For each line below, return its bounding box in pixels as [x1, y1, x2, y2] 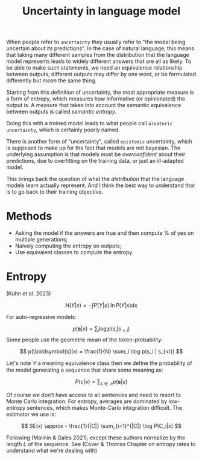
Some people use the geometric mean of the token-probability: [6, 336, 163, 343]
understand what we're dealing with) [6, 447, 98, 454]
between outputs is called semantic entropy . [6, 108, 117, 116]
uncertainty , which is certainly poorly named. [6, 126, 121, 134]
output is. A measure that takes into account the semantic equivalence [6, 102, 181, 109]
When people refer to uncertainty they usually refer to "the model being [6, 38, 186, 46]
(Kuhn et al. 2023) [6, 290, 51, 297]
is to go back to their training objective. [6, 188, 104, 195]
